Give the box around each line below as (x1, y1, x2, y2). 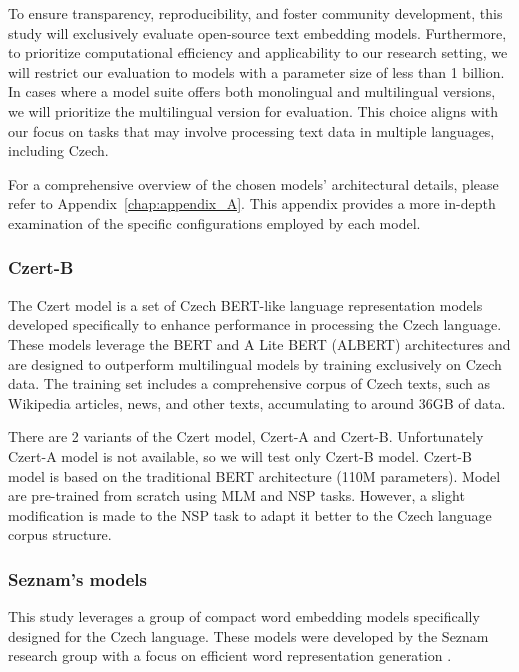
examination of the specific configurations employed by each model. (8, 212, 421, 233)
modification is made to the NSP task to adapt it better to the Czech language (8, 504, 492, 525)
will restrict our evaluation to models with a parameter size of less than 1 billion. (8, 61, 505, 82)
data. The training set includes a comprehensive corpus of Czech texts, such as (8, 373, 491, 394)
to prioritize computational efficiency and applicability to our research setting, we (8, 42, 508, 63)
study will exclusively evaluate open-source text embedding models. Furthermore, (8, 22, 507, 43)
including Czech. (8, 140, 109, 161)
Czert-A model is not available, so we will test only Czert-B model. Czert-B (8, 445, 472, 466)
